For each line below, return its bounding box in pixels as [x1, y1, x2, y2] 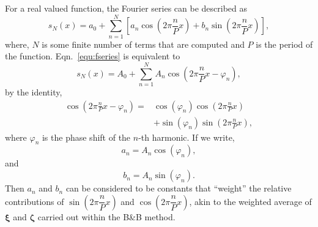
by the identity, [5, 86, 62, 99]
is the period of [256, 37, 313, 50]
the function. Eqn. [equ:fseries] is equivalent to [5, 50, 180, 62]
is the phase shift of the [42, 130, 131, 143]
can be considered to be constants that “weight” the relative [65, 182, 292, 195]
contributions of [5, 195, 64, 207]
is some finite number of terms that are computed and [42, 37, 245, 50]
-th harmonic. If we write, [138, 130, 235, 143]
